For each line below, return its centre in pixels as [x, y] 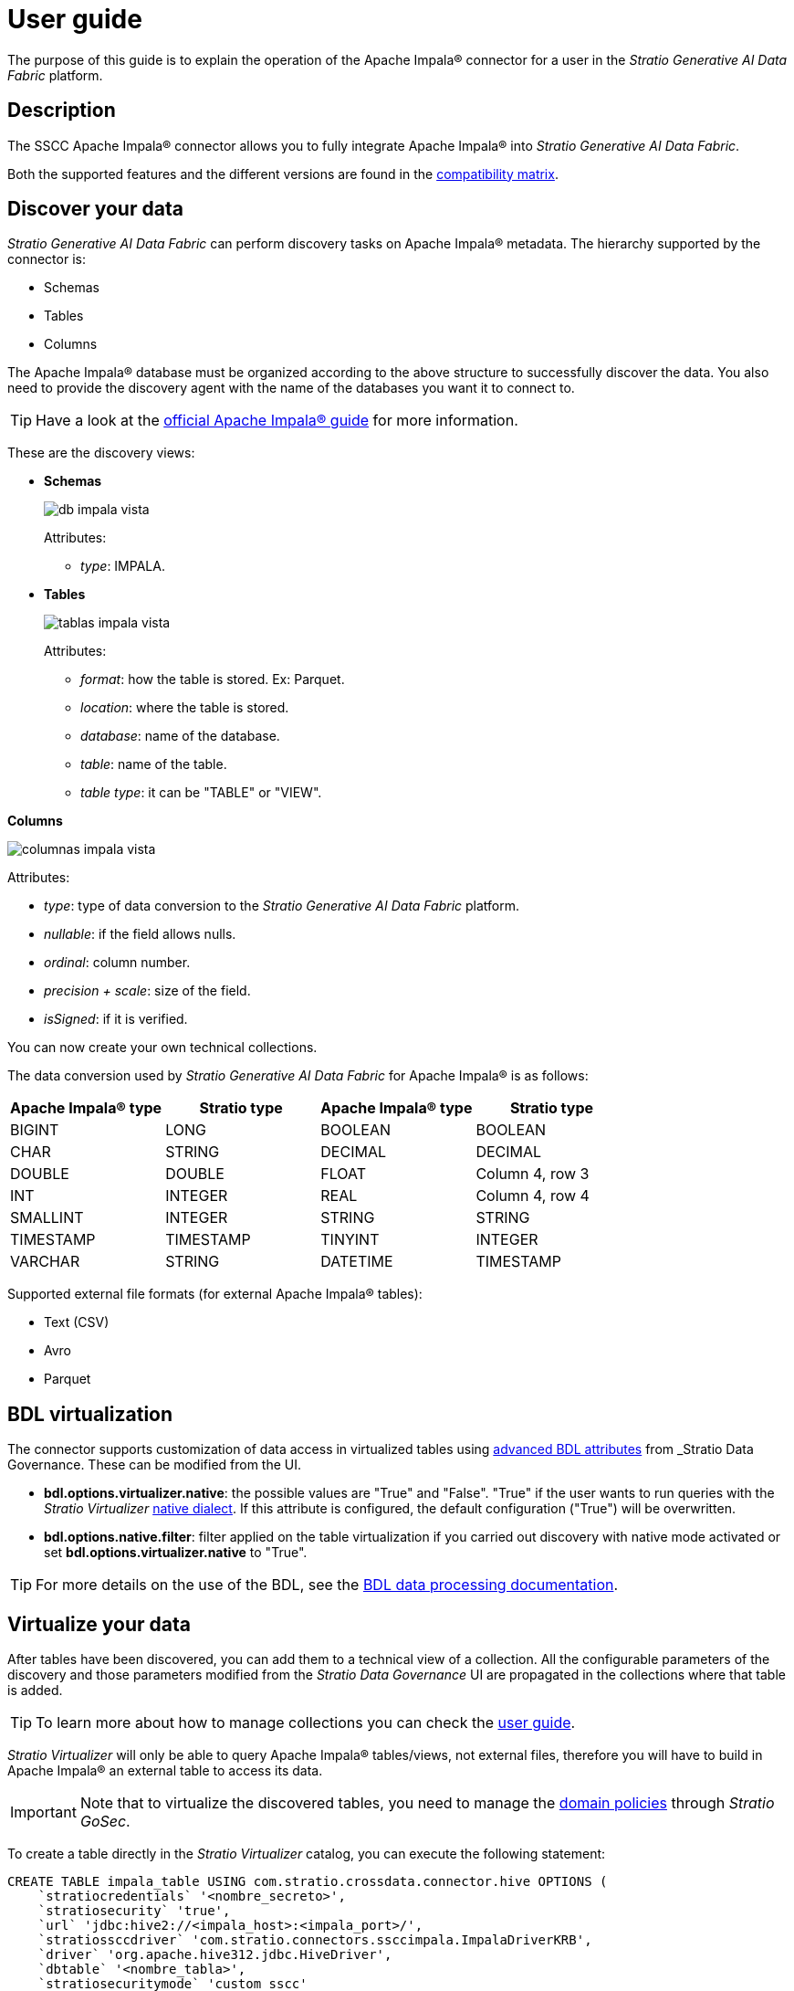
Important [43, 1812]
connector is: [47, 259]
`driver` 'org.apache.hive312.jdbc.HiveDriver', [215, 1955]
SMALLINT [47, 1218]
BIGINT [35, 1130]
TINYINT [350, 1240]
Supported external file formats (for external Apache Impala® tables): [215, 1294]
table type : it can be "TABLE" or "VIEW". [201, 793]
